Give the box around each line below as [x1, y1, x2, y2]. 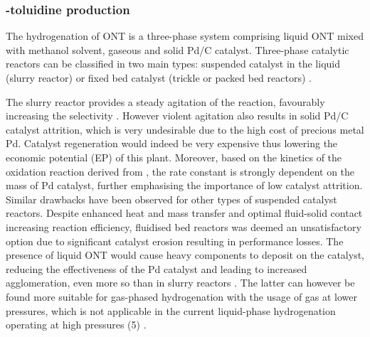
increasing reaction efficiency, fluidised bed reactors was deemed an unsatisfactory [6, 219, 361, 234]
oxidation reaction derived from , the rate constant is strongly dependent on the [6, 164, 355, 178]
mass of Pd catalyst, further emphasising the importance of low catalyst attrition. [6, 178, 363, 193]
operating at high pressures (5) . [6, 317, 147, 332]
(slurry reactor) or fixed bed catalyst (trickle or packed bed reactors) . [6, 70, 312, 85]
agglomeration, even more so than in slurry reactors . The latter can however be [6, 275, 355, 290]
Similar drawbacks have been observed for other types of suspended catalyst [6, 191, 337, 206]
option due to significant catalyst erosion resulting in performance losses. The [6, 233, 344, 248]
